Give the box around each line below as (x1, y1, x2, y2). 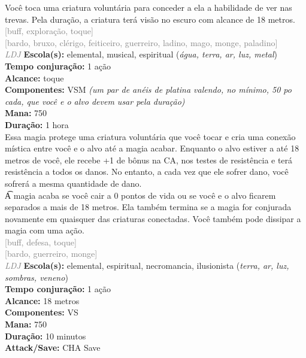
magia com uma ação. (5, 224, 84, 236)
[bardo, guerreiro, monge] (5, 247, 98, 260)
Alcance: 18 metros (5, 294, 80, 307)
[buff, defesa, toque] (5, 235, 77, 248)
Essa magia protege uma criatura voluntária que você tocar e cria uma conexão (5, 130, 296, 142)
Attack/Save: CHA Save (5, 341, 101, 354)
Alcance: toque (5, 71, 64, 84)
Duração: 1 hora (5, 118, 69, 131)
